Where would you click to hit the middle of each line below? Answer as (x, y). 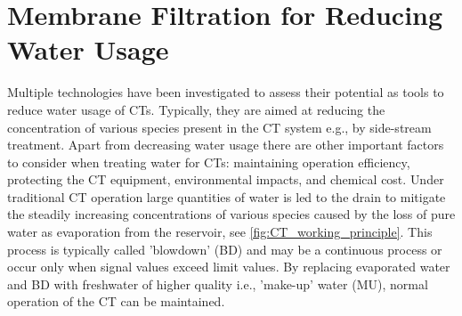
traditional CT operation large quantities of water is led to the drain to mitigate (227, 196)
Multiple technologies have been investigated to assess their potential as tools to (226, 92)
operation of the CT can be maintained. (116, 301)
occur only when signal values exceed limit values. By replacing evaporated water (229, 267)
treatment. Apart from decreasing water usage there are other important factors (226, 145)
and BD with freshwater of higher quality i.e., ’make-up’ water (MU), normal (218, 284)
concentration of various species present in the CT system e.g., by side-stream (219, 127)
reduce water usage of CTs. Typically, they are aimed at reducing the (196, 109)
